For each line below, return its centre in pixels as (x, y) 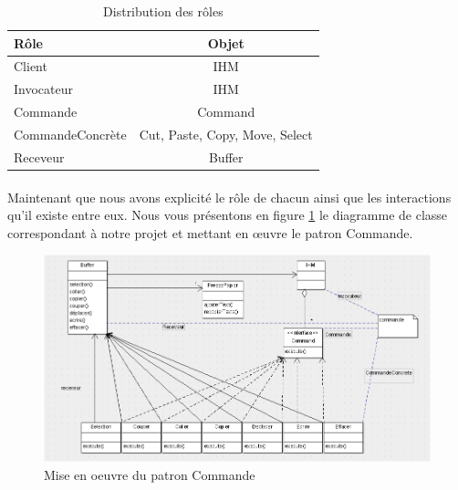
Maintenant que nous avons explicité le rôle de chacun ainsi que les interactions (229, 197)
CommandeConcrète (70, 134)
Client (31, 66)
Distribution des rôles (163, 11)
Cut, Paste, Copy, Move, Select (226, 134)
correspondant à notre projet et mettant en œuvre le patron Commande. (210, 232)
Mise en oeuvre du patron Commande (150, 474)
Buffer (226, 156)
